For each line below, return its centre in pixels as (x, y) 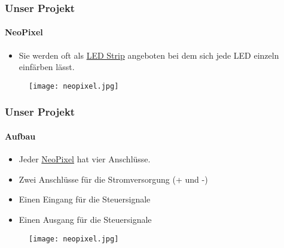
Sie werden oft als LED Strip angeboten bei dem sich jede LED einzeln (149, 55)
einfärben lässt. (47, 67)
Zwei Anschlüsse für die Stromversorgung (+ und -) (113, 179)
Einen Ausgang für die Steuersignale (85, 219)
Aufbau (20, 136)
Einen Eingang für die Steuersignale (85, 199)
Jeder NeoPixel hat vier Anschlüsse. (85, 159)
